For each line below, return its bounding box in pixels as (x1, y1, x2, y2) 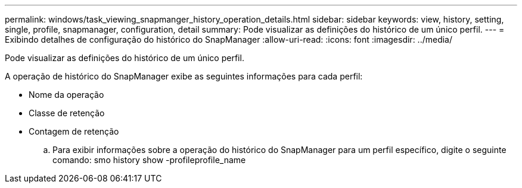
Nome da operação (29, 90, 104, 100)
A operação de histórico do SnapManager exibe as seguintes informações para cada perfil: (5, 71, 363, 81)
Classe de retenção (29, 108, 105, 118)
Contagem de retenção (29, 126, 119, 136)
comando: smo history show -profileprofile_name (52, 155, 246, 165)
